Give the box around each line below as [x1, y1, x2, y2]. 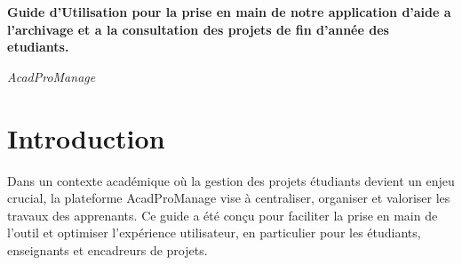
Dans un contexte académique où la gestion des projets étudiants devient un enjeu [7, 171, 455, 189]
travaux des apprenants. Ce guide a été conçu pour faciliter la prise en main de [7, 205, 438, 224]
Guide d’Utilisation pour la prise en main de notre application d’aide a [7, 3, 451, 20]
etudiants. [7, 37, 69, 56]
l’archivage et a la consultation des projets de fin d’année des [7, 20, 389, 38]
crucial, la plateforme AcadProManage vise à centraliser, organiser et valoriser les [7, 189, 450, 207]
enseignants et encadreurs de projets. [7, 240, 208, 259]
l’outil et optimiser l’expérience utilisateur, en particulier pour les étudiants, [7, 223, 421, 242]
